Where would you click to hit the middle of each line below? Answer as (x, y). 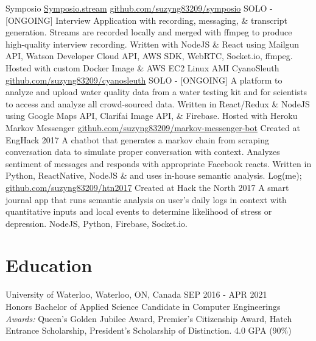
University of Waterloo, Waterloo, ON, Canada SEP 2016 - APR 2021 (136, 294)
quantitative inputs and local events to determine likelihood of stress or (139, 211)
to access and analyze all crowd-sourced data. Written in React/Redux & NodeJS (158, 103)
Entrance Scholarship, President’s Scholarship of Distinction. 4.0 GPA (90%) (149, 330)
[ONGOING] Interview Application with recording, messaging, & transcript (147, 20)
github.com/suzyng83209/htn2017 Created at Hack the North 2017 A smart (147, 187)
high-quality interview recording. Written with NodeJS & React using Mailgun (153, 44)
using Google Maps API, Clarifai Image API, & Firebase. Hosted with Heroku (152, 116)
